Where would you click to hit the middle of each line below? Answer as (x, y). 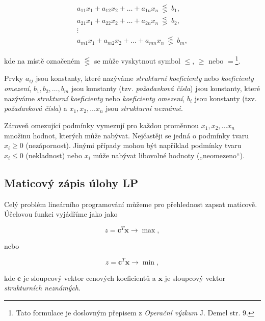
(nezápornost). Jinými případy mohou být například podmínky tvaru (134, 145)
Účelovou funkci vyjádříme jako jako (61, 214)
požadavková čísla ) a (36, 108)
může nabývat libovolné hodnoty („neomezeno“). (169, 155)
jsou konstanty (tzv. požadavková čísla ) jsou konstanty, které (166, 88)
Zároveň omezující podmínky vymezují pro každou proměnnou (102, 125)
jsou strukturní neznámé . (144, 108)
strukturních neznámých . (42, 288)
